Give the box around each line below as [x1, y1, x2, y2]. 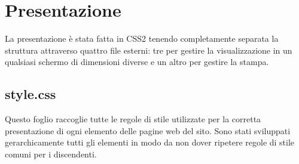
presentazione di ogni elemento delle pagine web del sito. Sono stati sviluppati [5, 124, 291, 137]
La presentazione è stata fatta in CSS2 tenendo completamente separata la [5, 32, 279, 45]
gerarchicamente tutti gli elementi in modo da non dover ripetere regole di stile [5, 136, 295, 148]
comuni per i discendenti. [5, 147, 97, 160]
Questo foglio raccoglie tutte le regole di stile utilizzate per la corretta [5, 113, 261, 125]
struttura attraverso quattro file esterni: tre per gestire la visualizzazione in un [5, 44, 292, 56]
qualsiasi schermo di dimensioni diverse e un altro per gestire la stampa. [5, 55, 269, 68]
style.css [5, 85, 56, 103]
